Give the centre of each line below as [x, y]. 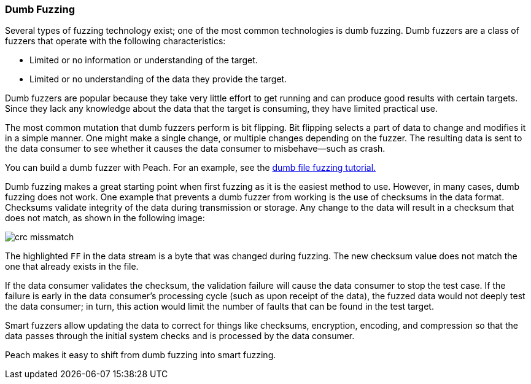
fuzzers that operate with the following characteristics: [115, 41]
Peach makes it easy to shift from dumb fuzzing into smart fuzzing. [141, 355]
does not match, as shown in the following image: [105, 218]
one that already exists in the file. [72, 267]
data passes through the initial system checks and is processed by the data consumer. [180, 336]
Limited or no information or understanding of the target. [144, 60]
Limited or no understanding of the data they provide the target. [158, 79]
